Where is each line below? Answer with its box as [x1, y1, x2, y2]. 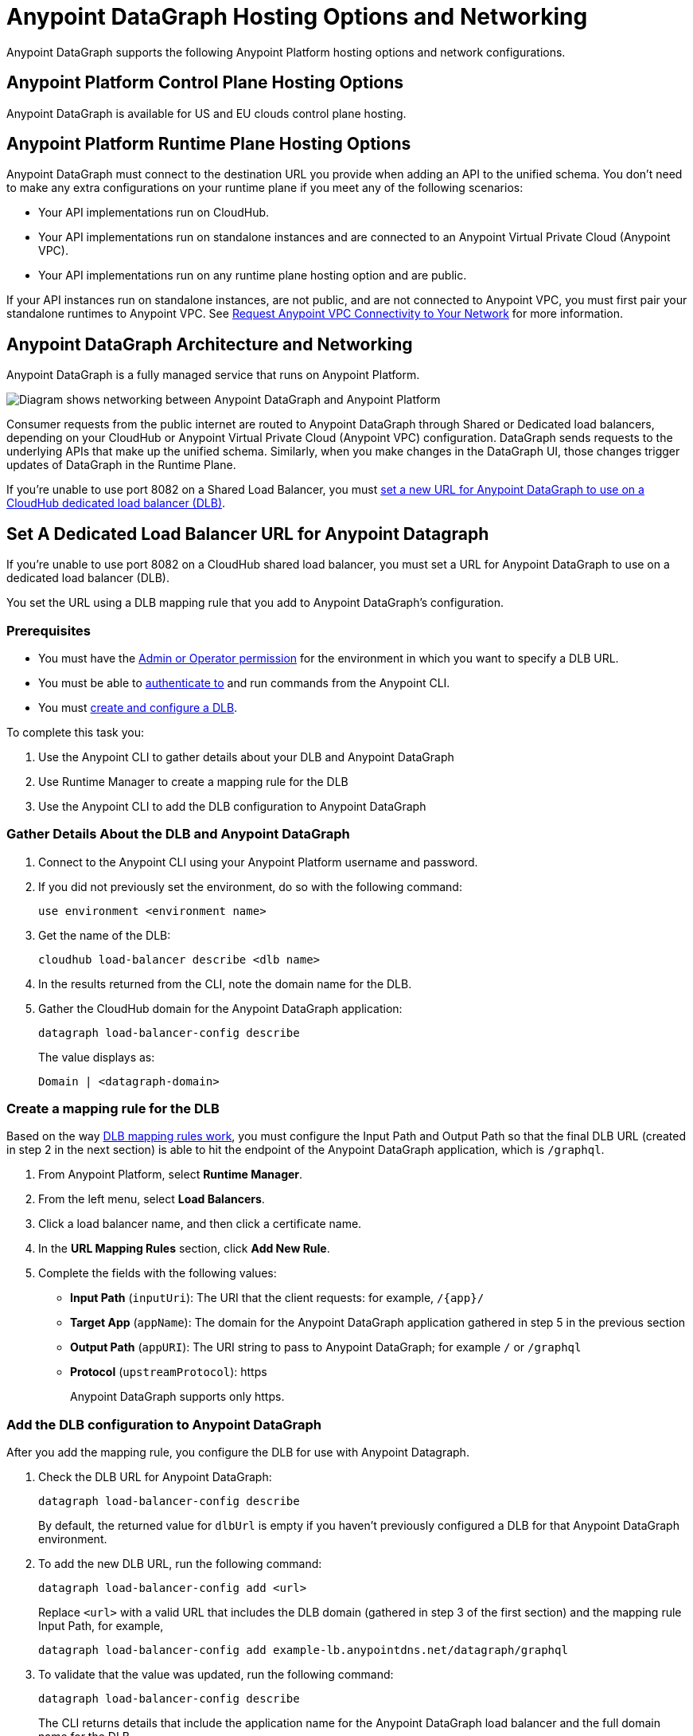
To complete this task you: [6, 725, 144, 739]
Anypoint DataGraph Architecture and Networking [6, 334, 413, 354]
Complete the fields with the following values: [38, 1266, 277, 1280]
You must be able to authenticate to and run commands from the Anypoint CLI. [38, 675, 450, 690]
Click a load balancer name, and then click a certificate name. [38, 1217, 362, 1231]
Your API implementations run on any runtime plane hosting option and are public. [38, 268, 467, 283]
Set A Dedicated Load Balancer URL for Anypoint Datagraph [6, 523, 489, 544]
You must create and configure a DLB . [38, 700, 238, 714]
